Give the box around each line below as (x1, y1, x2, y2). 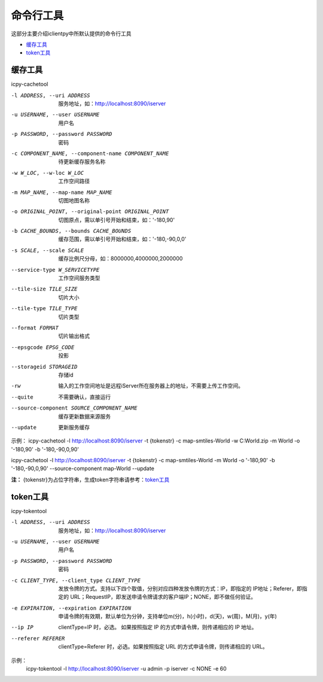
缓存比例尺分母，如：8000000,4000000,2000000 (58, 255, 183, 262)
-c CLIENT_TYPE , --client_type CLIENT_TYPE (11, 577, 141, 584)
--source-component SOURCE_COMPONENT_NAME (11, 405, 138, 411)
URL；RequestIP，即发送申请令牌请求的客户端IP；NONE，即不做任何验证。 (69, 593, 257, 601)
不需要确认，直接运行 (58, 393, 111, 401)
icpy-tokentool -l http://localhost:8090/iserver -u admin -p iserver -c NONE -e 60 (26, 665, 227, 672)
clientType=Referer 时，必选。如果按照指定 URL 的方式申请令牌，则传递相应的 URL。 (58, 643, 269, 650)
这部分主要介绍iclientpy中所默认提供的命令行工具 (11, 30, 132, 37)
